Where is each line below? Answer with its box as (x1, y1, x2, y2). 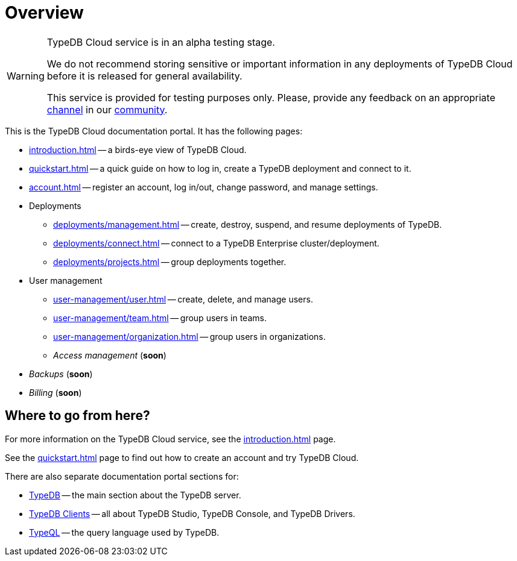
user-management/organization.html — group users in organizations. (53, 331, 326, 342)
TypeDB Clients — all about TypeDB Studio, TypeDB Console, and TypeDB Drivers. (29, 508, 355, 519)
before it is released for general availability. (46, 69, 243, 82)
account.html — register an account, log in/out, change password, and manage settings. (29, 181, 378, 192)
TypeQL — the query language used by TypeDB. (29, 527, 220, 537)
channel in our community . (46, 103, 168, 116)
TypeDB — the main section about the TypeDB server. (29, 489, 241, 500)
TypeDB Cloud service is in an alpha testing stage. (46, 36, 275, 48)
